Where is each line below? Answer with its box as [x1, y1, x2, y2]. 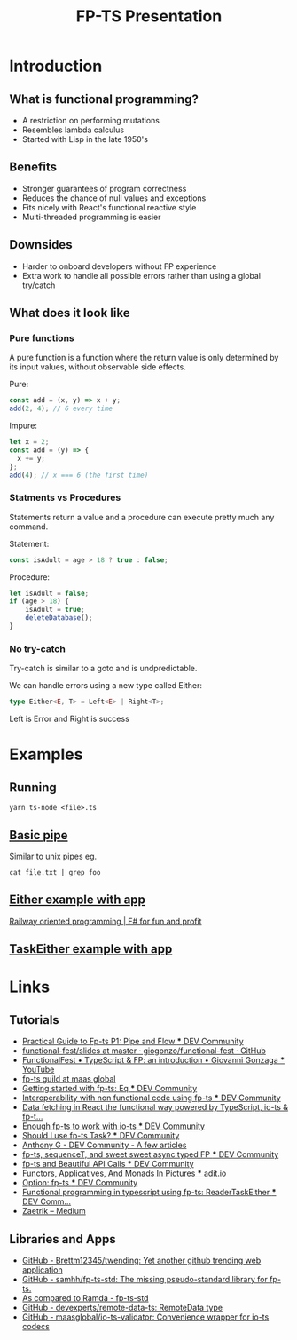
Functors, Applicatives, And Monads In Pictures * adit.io [21, 1168, 227, 1178]
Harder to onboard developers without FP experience [21, 260, 217, 272]
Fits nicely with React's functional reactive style [21, 202, 197, 212]
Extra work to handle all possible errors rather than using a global [21, 270, 262, 281]
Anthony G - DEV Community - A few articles [21, 1139, 187, 1151]
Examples [9, 744, 83, 765]
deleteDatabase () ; [25, 614, 93, 622]
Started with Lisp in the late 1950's [21, 134, 149, 144]
